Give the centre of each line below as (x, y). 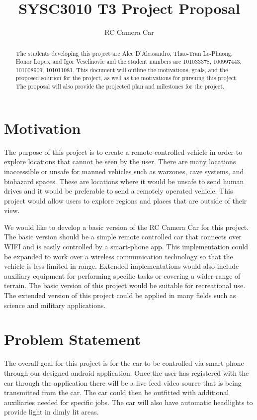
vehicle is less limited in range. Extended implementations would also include (122, 266)
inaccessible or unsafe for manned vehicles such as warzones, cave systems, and (124, 171)
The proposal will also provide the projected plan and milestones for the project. (120, 86)
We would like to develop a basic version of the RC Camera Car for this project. (127, 227)
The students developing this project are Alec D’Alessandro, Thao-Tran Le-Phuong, (124, 53)
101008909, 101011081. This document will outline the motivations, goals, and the (122, 69)
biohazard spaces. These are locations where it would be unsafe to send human (124, 181)
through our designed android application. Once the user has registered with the (127, 372)
